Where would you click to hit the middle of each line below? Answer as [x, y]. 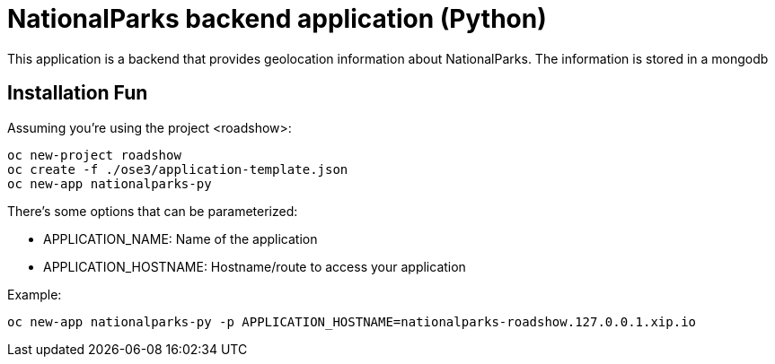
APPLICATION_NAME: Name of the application [181, 238]
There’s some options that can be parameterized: [153, 211]
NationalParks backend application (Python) [277, 19]
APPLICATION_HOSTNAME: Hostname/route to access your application [255, 266]
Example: [35, 294]
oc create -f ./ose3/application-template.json [178, 169]
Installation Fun [78, 93]
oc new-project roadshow [94, 155]
